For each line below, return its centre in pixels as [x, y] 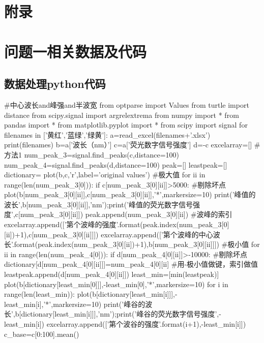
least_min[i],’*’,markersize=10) [53, 304]
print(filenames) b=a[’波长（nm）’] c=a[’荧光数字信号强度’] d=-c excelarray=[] [128, 145]
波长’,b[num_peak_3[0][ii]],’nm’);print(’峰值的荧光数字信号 [99, 204]
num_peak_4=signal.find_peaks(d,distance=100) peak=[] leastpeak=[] [116, 164]
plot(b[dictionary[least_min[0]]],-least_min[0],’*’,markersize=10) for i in [116, 284]
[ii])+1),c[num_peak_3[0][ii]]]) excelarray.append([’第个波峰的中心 [109, 234]
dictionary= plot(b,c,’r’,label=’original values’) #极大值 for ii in [105, 175]
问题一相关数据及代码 [76, 51]
